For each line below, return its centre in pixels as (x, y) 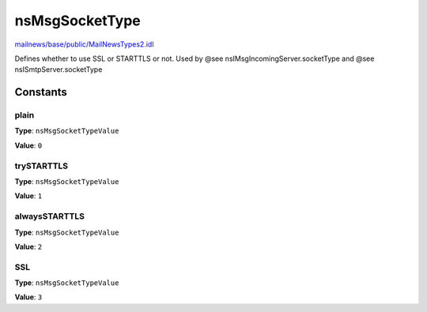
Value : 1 (28, 196)
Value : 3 (28, 297)
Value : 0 (28, 145)
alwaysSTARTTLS (49, 216)
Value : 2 (28, 246)
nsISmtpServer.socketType (59, 70)
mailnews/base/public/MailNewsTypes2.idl (84, 44)
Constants (41, 92)
